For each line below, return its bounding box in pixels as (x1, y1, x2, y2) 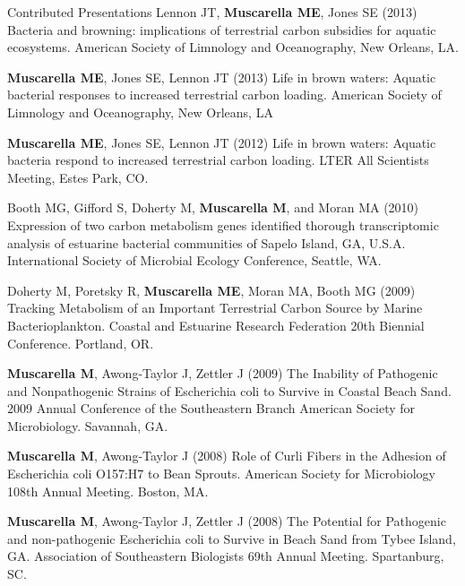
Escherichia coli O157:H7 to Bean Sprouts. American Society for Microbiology (7, 464, 435, 483)
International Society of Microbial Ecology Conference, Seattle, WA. (7, 251, 382, 270)
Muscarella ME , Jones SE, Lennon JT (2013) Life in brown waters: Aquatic (7, 67, 436, 86)
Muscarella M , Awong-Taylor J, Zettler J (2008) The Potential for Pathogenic (7, 512, 446, 530)
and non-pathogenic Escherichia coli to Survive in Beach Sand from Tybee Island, (7, 529, 456, 547)
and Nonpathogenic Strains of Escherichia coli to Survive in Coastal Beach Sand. (7, 381, 452, 400)
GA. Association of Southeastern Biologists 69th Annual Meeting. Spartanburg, (7, 547, 444, 565)
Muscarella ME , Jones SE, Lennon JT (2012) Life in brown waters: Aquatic (7, 133, 436, 151)
